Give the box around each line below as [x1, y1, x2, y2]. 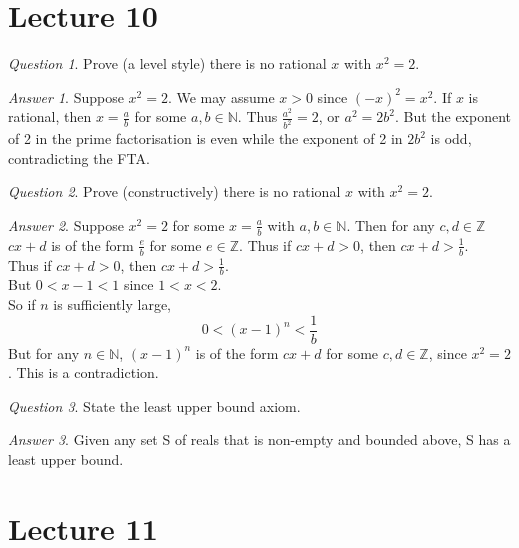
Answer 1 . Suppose [8, 86, 124, 107]
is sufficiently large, [53, 294, 171, 315]
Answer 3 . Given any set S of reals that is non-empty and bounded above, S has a [8, 429, 511, 450]
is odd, [430, 128, 472, 149]
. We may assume [167, 86, 275, 107]
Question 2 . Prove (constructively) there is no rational [8, 181, 341, 202]
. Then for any [346, 214, 435, 235]
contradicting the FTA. [8, 147, 150, 168]
